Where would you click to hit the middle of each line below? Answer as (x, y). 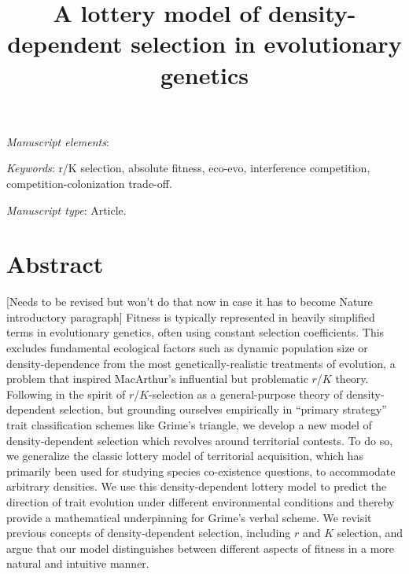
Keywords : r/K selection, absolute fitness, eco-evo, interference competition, (188, 168)
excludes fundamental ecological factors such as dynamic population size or (187, 348)
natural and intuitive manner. (78, 563)
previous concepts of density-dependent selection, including (149, 533)
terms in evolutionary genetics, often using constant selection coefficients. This (195, 332)
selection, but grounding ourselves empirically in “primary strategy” (223, 409)
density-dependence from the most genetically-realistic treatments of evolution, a (201, 363)
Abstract (55, 264)
